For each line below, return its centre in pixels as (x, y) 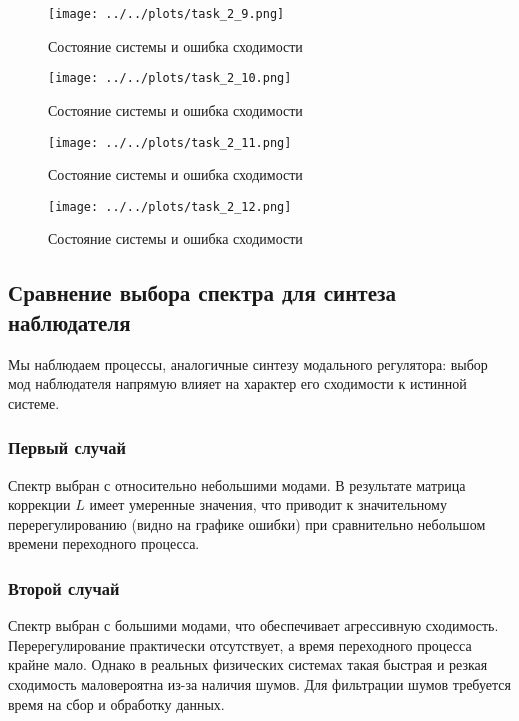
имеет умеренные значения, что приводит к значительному (268, 504)
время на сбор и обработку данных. (116, 703)
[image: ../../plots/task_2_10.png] (170, 78)
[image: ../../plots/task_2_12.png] (170, 206)
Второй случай (64, 587)
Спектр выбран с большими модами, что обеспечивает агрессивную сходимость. (253, 625)
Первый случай (67, 447)
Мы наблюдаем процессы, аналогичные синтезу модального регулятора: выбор (248, 363)
